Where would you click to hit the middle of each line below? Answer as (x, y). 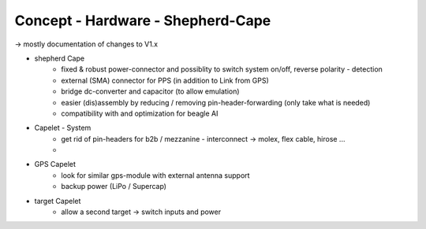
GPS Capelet (55, 164)
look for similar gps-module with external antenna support (155, 175)
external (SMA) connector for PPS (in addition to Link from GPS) (165, 80)
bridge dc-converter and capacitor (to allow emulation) (150, 91)
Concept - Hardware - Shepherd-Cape (143, 20)
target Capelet (58, 201)
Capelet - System (63, 128)
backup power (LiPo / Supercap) (114, 187)
